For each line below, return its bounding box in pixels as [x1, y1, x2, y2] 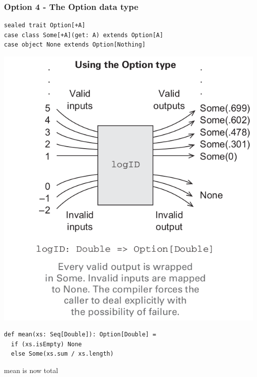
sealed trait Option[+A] [4, 22, 86, 29]
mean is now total [4, 365, 58, 376]
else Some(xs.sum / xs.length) [11, 350, 114, 358]
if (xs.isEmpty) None [11, 340, 82, 348]
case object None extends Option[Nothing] [4, 41, 146, 49]
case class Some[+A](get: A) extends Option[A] [4, 31, 164, 39]
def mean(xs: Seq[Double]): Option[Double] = [4, 331, 156, 338]
